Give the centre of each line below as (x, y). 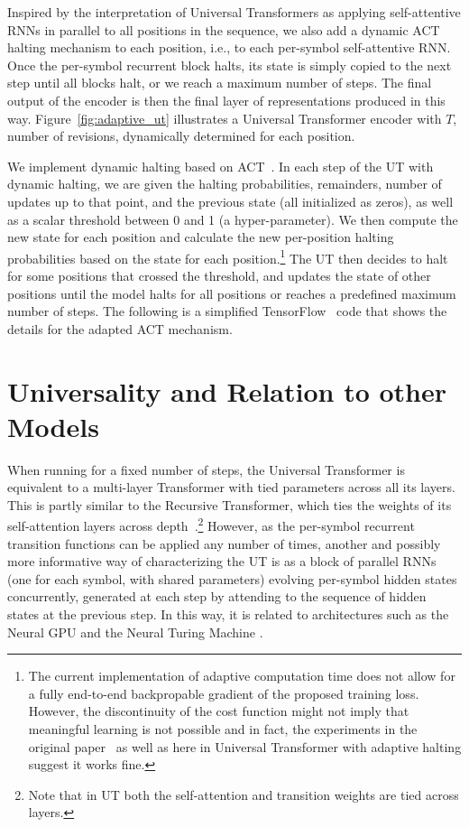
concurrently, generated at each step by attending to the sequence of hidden (217, 596)
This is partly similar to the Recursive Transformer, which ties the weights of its (230, 504)
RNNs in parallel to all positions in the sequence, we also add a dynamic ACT (224, 29)
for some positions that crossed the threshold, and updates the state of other (219, 275)
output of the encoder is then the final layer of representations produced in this (226, 100)
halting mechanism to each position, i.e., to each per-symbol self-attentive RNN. (229, 47)
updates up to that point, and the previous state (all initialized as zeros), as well (230, 201)
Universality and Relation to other (227, 390)
